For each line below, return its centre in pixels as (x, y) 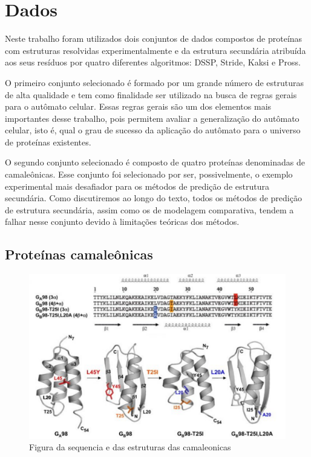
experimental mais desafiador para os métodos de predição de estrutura (137, 186)
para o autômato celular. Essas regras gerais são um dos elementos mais (138, 106)
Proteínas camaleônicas (79, 254)
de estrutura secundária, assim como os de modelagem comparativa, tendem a (149, 209)
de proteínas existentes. (48, 142)
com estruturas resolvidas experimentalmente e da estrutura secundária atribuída (155, 50)
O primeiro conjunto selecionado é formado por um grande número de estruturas (155, 82)
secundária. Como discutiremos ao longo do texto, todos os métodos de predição (153, 198)
